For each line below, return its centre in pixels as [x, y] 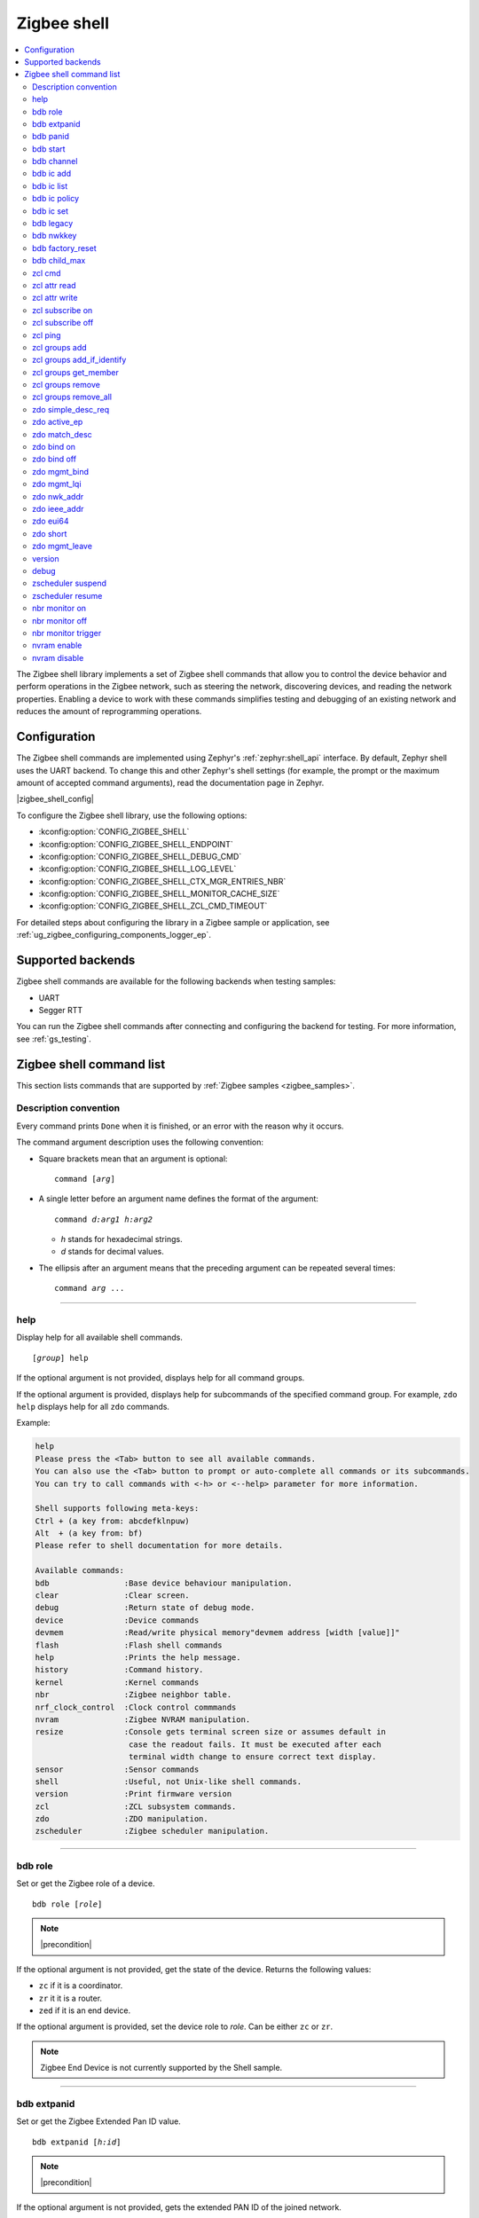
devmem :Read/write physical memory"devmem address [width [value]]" [218, 1633]
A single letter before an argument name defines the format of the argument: [179, 1199]
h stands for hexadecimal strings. [122, 1239]
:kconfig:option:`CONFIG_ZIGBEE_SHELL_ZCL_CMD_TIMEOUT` [153, 906]
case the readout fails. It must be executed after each [255, 1744]
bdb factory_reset [64, 248]
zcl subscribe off [63, 323]
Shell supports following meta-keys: [117, 1509]
